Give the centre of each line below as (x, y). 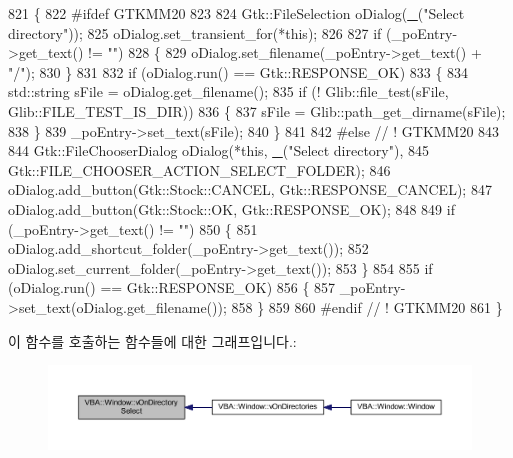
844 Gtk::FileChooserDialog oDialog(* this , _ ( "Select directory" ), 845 (218, 150)
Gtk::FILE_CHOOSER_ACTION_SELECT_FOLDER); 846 (199, 169)
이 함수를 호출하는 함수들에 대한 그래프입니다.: (152, 340)
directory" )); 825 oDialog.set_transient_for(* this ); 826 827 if (195, 32)
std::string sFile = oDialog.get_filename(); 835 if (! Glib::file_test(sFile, (228, 91)
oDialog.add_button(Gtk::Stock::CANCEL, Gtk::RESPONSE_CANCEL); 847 (250, 189)
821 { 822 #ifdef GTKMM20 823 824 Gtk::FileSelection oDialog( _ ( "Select (236, 13)
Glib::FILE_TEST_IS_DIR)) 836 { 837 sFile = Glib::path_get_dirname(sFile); (257, 110)
